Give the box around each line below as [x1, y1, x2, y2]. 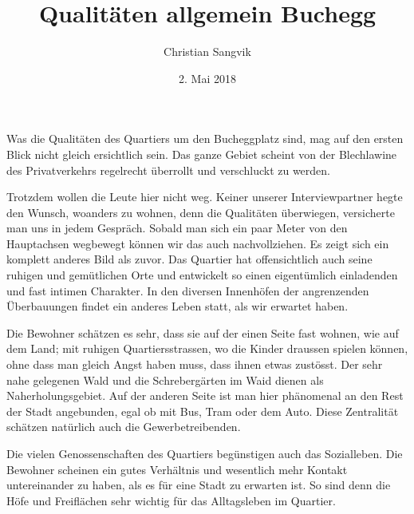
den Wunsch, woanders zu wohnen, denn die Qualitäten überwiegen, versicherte [6, 204, 395, 220]
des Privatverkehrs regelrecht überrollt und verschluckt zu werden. [6, 161, 330, 178]
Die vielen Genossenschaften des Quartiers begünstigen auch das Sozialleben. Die [6, 445, 403, 461]
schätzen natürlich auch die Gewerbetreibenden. [6, 418, 241, 435]
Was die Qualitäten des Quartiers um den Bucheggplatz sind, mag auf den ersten [6, 130, 404, 147]
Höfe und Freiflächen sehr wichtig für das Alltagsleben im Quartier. [6, 492, 336, 508]
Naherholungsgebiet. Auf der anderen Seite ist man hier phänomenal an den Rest [6, 387, 404, 404]
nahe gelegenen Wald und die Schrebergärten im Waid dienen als [6, 371, 324, 388]
